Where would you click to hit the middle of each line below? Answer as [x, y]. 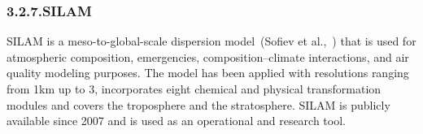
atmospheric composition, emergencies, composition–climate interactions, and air [208, 56]
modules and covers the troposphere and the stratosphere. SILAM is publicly [198, 104]
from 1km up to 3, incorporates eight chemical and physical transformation [194, 89]
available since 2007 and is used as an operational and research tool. [176, 121]
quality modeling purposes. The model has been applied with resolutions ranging [208, 73]
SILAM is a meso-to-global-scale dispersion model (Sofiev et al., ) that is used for [211, 41]
